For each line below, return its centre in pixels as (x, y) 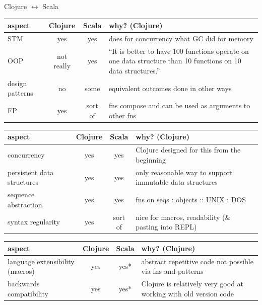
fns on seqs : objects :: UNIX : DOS (191, 199)
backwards (24, 284)
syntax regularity (34, 222)
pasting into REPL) (166, 227)
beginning (151, 159)
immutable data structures (177, 182)
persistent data (31, 172)
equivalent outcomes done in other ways (170, 88)
